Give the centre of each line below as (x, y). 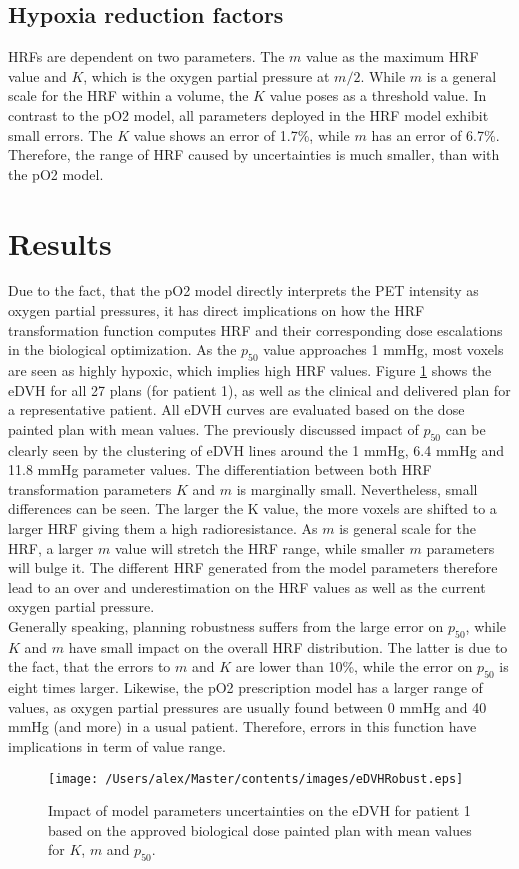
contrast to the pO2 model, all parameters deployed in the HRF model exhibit (248, 114)
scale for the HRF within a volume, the (128, 95)
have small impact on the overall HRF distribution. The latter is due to (288, 646)
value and (37, 75)
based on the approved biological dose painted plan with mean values (260, 829)
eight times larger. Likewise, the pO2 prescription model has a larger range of (245, 687)
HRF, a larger (51, 547)
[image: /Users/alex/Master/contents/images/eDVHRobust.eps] (256, 778)
